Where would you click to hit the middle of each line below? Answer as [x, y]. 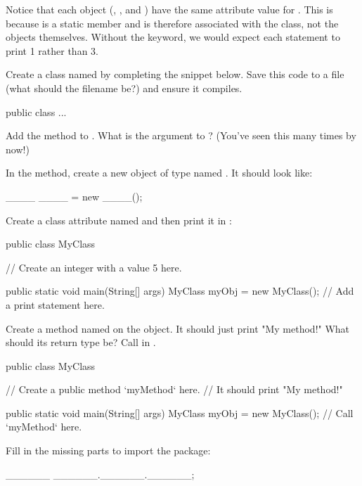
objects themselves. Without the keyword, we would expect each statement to [173, 37]
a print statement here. [55, 304]
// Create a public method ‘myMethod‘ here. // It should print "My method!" [174, 389]
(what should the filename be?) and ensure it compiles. [124, 88]
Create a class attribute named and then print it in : [119, 220]
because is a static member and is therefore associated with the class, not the [172, 23]
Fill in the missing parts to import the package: [108, 450]
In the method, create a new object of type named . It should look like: [159, 173]
